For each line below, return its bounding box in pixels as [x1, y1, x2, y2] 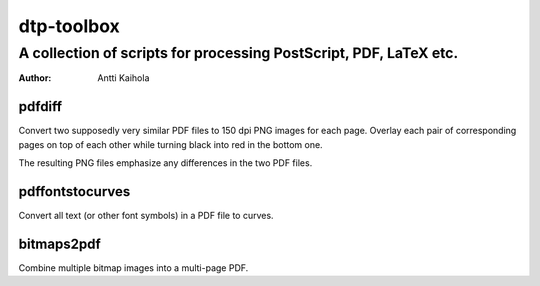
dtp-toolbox [18, 15, 120, 37]
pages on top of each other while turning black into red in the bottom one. [18, 138, 324, 150]
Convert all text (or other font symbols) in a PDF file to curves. [18, 209, 274, 221]
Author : [18, 72, 52, 84]
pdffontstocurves [18, 183, 131, 200]
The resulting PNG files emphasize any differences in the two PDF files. [18, 157, 313, 169]
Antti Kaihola [97, 72, 150, 84]
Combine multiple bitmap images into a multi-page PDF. [18, 261, 249, 274]
